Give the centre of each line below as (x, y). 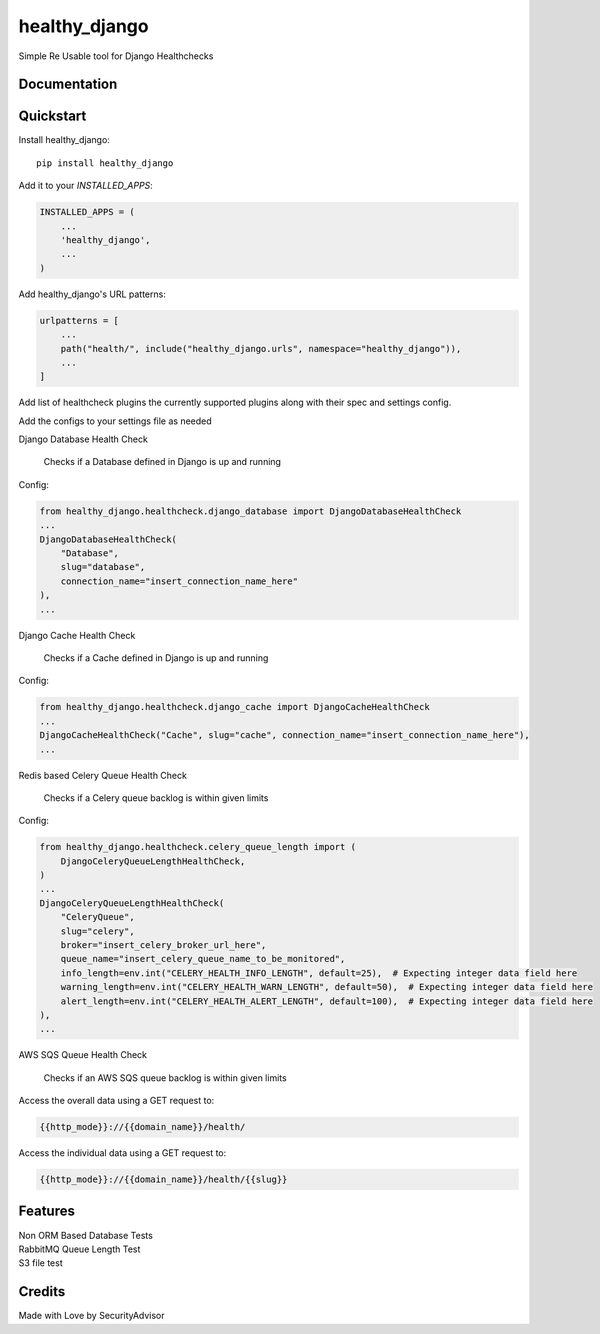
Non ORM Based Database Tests (86, 1235)
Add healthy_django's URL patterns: (92, 294)
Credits (42, 1291)
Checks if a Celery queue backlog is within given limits (156, 797)
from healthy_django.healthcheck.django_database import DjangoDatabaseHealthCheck (250, 511)
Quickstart (52, 116)
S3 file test (41, 1263)
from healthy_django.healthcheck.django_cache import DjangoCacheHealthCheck (234, 707)
